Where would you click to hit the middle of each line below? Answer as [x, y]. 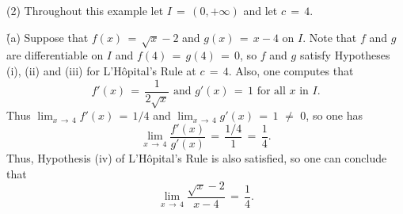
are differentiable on [55, 55]
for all [271, 92]
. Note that [330, 37]
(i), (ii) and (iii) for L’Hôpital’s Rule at [101, 70]
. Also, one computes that [291, 70]
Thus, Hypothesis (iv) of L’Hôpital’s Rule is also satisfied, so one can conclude [197, 158]
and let [260, 10]
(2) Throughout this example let [85, 10]
